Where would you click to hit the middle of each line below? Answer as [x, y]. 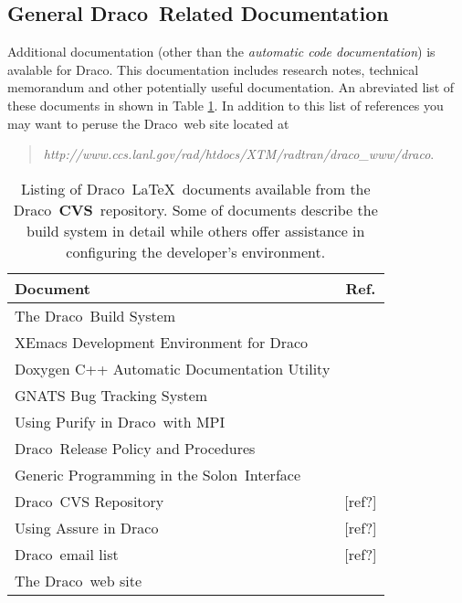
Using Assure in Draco [87, 527]
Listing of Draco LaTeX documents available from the [195, 188]
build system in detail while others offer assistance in [196, 230]
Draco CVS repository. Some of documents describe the [195, 209]
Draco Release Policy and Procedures [135, 448]
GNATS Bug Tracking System [111, 395]
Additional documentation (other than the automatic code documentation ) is [221, 52]
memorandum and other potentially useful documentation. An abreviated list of [231, 87]
